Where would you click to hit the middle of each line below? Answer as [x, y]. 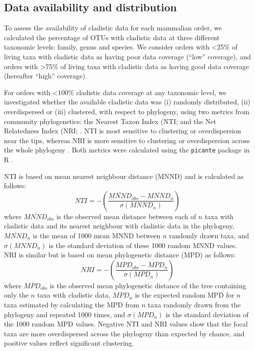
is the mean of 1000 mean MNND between [97, 235]
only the [16, 295]
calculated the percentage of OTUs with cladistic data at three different [112, 37]
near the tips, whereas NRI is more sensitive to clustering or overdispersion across [127, 140]
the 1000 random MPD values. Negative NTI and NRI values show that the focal [126, 324]
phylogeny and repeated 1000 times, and [65, 314]
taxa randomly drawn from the [194, 304]
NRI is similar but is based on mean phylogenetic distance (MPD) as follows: [120, 255]
